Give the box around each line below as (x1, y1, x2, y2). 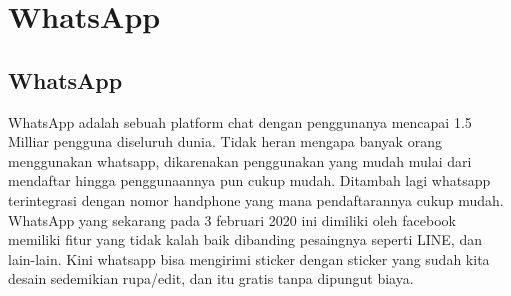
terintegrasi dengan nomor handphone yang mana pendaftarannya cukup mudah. (8, 189, 504, 210)
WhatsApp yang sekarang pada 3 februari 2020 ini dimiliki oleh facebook (8, 209, 456, 230)
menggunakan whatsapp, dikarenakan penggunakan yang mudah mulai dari (8, 150, 472, 171)
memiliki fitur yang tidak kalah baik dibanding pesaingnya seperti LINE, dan (8, 229, 482, 250)
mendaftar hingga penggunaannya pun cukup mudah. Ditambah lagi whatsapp (8, 170, 491, 191)
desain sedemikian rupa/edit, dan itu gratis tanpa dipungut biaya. (8, 268, 414, 289)
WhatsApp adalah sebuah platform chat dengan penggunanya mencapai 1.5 (8, 111, 472, 132)
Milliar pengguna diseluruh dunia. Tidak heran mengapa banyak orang (8, 131, 442, 152)
